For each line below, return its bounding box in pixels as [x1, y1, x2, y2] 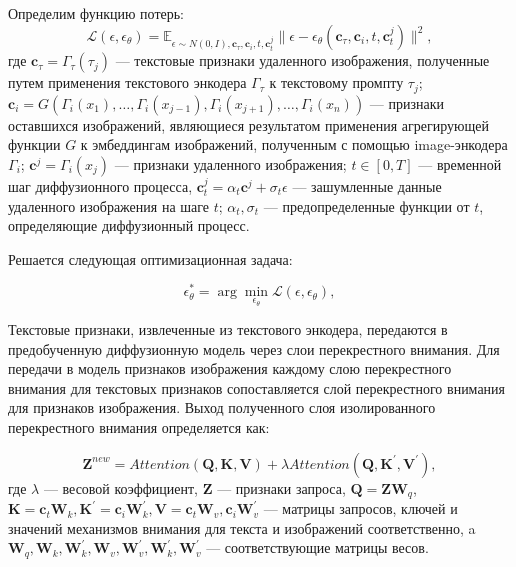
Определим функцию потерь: [8, 3, 185, 23]
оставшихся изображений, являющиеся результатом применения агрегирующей [8, 114, 489, 135]
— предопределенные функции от [263, 195, 470, 216]
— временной [418, 153, 502, 174]
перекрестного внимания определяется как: [8, 417, 270, 438]
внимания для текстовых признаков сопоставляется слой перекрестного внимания [8, 377, 506, 398]
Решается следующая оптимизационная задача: [8, 248, 293, 269]
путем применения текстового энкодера [8, 72, 247, 93]
